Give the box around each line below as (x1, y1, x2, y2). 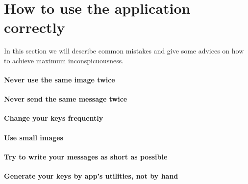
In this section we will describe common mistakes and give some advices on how (4, 46, 244, 56)
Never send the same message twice (4, 94, 127, 104)
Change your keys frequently (4, 113, 103, 123)
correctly (4, 17, 65, 37)
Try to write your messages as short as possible (4, 151, 168, 161)
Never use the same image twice (4, 75, 115, 85)
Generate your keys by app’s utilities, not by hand (4, 171, 178, 181)
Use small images (4, 132, 63, 142)
